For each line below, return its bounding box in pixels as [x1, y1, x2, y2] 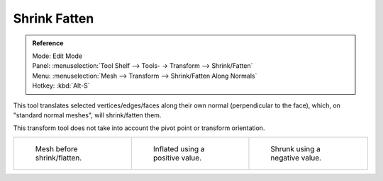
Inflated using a [152, 144, 205, 153]
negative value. [270, 153, 322, 163]
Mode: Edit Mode [32, 52, 83, 60]
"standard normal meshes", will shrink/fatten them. [13, 110, 162, 119]
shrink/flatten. [35, 153, 82, 163]
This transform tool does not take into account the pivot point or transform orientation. [13, 124, 265, 132]
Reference [32, 39, 64, 47]
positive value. [152, 153, 202, 163]
